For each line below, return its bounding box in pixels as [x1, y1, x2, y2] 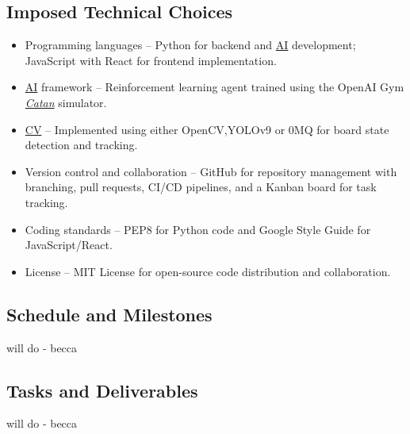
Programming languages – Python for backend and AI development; [25, 36, 356, 53]
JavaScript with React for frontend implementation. [25, 52, 277, 68]
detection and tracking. [25, 136, 138, 153]
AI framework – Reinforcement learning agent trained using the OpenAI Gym [25, 79, 404, 95]
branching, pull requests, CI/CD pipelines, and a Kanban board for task [25, 179, 377, 195]
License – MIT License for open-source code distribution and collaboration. [25, 263, 391, 279]
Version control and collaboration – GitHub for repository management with [25, 163, 397, 179]
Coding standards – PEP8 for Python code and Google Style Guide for [25, 221, 371, 237]
